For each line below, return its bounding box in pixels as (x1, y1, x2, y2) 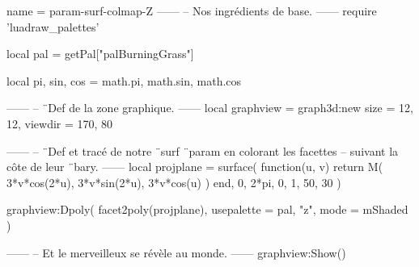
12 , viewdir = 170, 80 (6, 115, 113, 131)
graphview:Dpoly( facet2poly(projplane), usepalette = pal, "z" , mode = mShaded (6, 201, 408, 218)
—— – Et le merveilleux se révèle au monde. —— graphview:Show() (6, 244, 346, 261)
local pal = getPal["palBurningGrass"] (6, 45, 194, 62)
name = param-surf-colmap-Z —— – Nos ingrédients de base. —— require (6, 2, 377, 19)
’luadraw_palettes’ (6, 18, 99, 35)
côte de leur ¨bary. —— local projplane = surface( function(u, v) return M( (6, 158, 383, 175)
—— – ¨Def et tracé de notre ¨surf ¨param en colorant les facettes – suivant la (6, 142, 399, 159)
